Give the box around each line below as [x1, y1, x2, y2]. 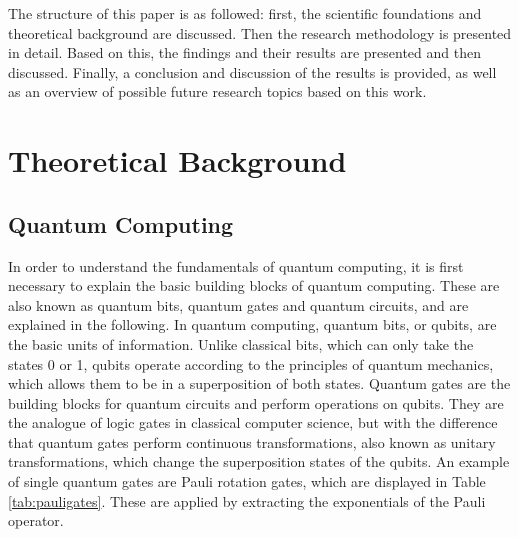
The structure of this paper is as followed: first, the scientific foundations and [8, 3, 482, 23]
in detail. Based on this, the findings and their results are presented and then [8, 42, 481, 63]
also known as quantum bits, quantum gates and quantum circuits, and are [8, 294, 469, 315]
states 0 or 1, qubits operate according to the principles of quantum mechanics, [8, 353, 494, 374]
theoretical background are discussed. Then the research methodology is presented [8, 22, 512, 43]
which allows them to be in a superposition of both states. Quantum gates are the [8, 373, 511, 394]
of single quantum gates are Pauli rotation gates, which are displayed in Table [8, 471, 486, 492]
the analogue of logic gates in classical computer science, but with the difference [8, 412, 498, 433]
